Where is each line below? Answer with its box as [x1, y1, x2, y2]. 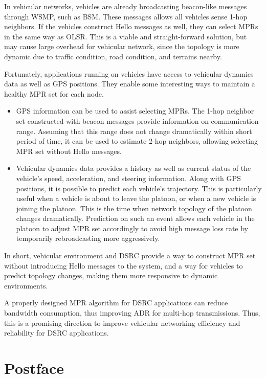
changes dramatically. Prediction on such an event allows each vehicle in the [16, 213, 255, 224]
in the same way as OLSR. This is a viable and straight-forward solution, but [4, 31, 247, 41]
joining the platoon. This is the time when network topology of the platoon [16, 203, 252, 213]
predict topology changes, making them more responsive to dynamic [4, 270, 218, 281]
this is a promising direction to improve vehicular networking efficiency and [4, 317, 240, 328]
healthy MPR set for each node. [4, 88, 104, 99]
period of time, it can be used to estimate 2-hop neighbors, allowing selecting [16, 136, 258, 146]
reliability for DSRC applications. [4, 327, 109, 338]
